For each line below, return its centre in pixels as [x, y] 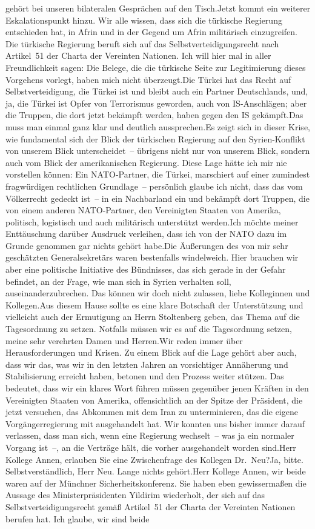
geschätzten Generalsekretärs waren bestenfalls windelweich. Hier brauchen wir [152, 257]
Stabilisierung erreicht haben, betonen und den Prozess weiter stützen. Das [145, 376]
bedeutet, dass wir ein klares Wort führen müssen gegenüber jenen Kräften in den [157, 388]
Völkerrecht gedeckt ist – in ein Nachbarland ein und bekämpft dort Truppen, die [157, 198]
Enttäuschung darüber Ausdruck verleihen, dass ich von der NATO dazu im [146, 234]
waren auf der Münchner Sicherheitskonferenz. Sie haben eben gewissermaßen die [156, 483]
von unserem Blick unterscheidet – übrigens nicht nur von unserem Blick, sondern [158, 151]
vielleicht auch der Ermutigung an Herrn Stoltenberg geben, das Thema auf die [153, 317]
